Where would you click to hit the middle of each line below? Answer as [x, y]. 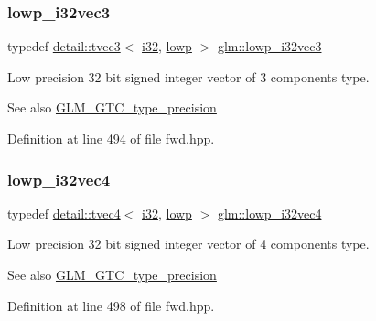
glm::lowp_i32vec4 [269, 213]
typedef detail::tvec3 [64, 46]
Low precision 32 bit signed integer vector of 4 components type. [188, 244]
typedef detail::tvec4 [64, 213]
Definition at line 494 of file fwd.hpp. [111, 138]
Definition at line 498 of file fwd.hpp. [111, 305]
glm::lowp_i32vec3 [269, 46]
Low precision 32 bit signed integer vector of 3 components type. [188, 76]
